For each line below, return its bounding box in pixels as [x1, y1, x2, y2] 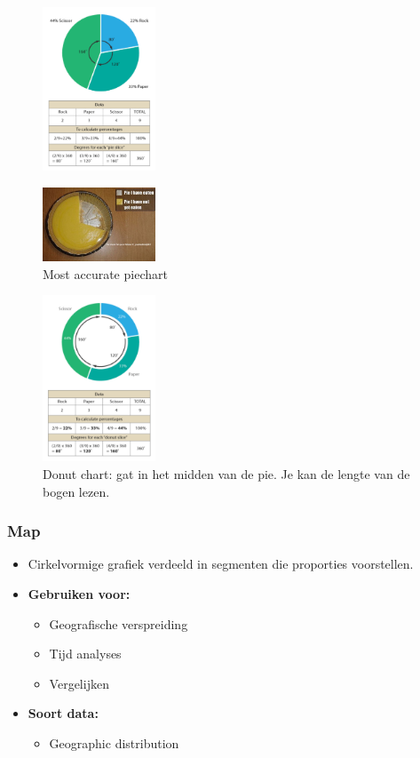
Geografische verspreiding [49, 614, 188, 633]
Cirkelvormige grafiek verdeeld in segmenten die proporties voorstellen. [28, 555, 414, 573]
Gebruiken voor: [28, 585, 131, 603]
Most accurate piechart [43, 264, 168, 283]
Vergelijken [49, 674, 109, 692]
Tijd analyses [49, 644, 122, 663]
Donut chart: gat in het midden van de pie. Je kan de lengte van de [43, 465, 410, 483]
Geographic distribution [49, 733, 179, 752]
